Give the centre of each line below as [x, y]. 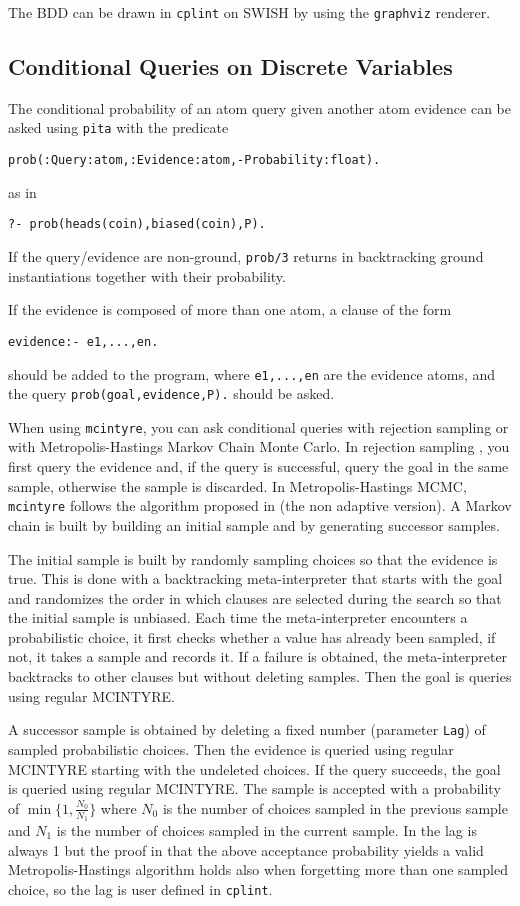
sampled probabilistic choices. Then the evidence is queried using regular [231, 748]
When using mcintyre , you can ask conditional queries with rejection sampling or [258, 426]
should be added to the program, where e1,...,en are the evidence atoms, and [252, 373]
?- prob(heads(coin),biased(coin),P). [137, 224]
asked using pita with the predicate [118, 127]
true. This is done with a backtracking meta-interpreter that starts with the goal [255, 578]
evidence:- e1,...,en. [83, 341]
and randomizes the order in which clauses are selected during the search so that [255, 597]
